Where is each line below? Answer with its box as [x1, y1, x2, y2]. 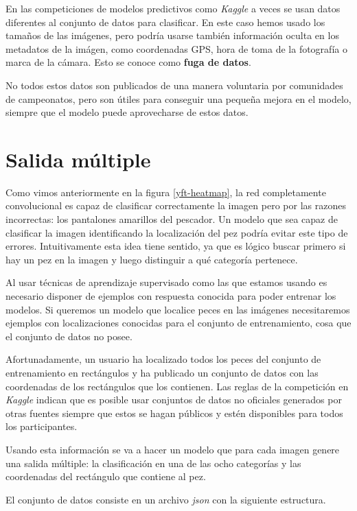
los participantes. [5, 419, 78, 433]
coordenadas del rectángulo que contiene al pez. [5, 469, 206, 484]
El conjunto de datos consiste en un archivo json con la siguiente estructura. [5, 492, 326, 506]
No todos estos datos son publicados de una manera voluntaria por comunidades [5, 78, 343, 92]
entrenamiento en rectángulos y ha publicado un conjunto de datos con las [5, 366, 319, 379]
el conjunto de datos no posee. [5, 329, 133, 343]
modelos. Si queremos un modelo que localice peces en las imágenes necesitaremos [5, 302, 350, 316]
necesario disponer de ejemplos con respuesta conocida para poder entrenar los [5, 289, 336, 303]
